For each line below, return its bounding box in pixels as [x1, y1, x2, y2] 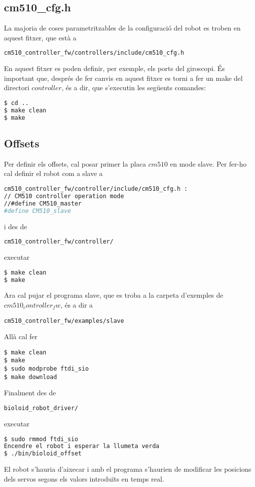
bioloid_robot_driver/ [4, 405, 78, 412]
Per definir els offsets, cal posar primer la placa [4, 158, 146, 169]
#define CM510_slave [4, 207, 72, 214]
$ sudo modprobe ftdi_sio [4, 365, 89, 373]
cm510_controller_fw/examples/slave [4, 317, 124, 324]
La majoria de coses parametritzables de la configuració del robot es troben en [4, 23, 241, 33]
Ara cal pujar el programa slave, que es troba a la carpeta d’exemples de [4, 290, 223, 300]
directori [4, 82, 30, 93]
